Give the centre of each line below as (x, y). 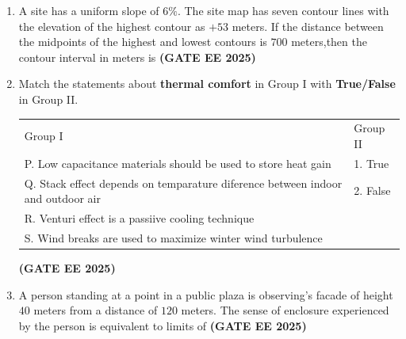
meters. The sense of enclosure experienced (285, 310)
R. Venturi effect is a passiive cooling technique (139, 218)
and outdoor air (62, 198)
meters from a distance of (96, 310)
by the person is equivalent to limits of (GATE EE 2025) (163, 325)
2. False (372, 190)
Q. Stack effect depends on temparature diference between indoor (183, 183)
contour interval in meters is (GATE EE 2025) (137, 57)
